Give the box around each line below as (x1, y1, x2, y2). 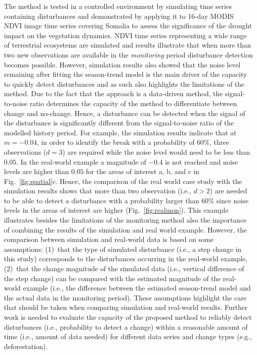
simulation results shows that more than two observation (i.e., (4, 185, 191, 196)
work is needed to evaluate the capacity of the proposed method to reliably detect (4, 312, 252, 322)
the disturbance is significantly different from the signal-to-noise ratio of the (4, 118, 234, 128)
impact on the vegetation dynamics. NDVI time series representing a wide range (4, 30, 247, 40)
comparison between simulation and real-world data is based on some (4, 234, 214, 244)
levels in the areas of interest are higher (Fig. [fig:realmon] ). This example (4, 205, 229, 215)
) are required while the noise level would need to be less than (62, 146, 250, 157)
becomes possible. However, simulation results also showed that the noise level (4, 59, 241, 69)
